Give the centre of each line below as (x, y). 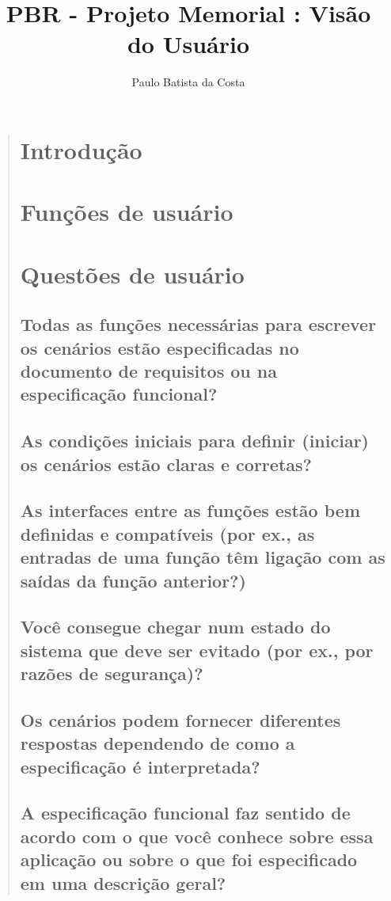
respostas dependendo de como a (158, 743)
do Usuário (188, 44)
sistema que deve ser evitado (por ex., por (197, 650)
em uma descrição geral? (123, 882)
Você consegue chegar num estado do (175, 627)
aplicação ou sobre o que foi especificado (189, 859)
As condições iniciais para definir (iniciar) (194, 441)
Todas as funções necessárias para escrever (198, 324)
